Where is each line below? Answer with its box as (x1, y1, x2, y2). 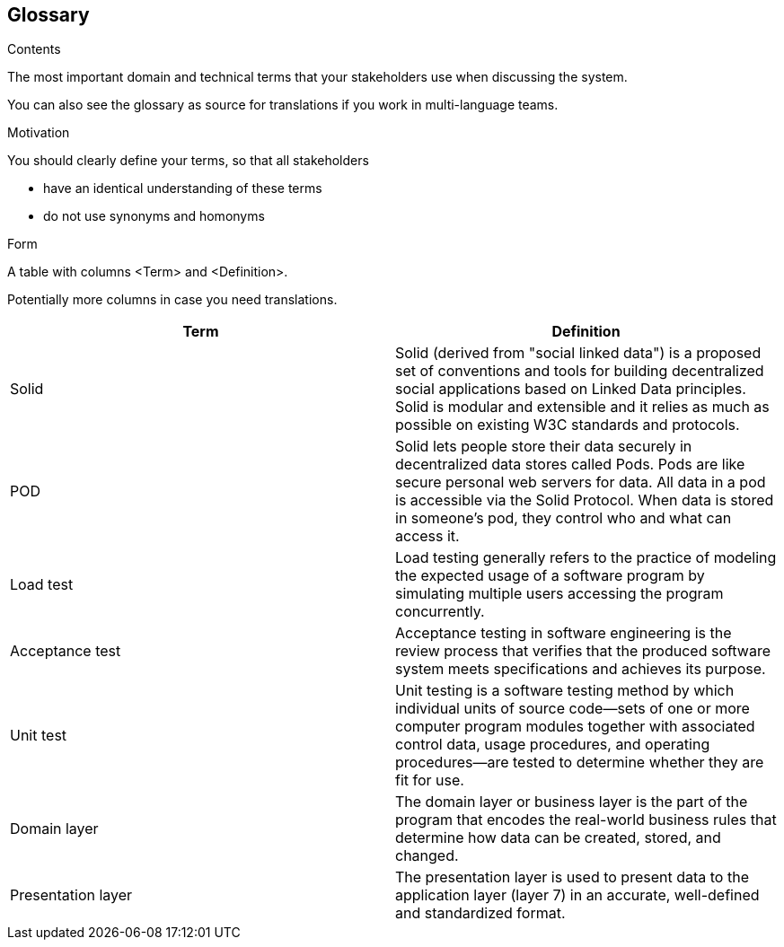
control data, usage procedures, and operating (395, 735, 710, 754)
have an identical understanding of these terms (43, 180, 322, 197)
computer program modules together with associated (395, 717, 755, 736)
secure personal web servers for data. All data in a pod (395, 473, 766, 492)
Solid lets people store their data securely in (395, 437, 692, 456)
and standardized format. (395, 904, 566, 923)
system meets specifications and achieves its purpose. (395, 660, 766, 679)
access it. (395, 527, 460, 546)
